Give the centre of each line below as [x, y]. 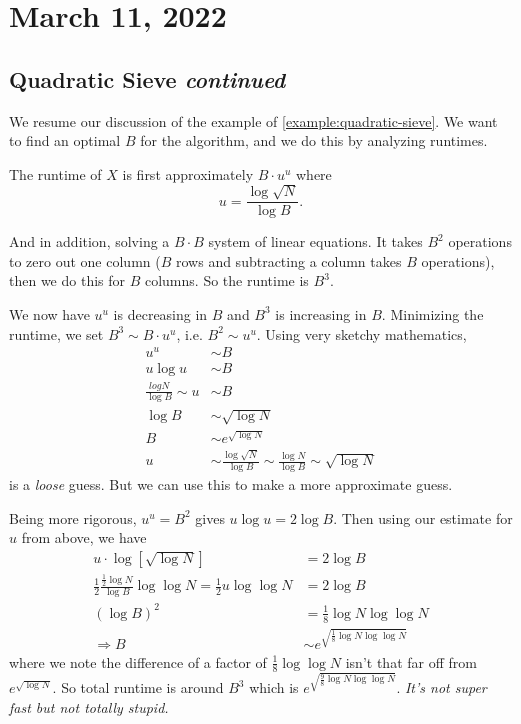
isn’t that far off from [411, 661]
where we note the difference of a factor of [138, 661]
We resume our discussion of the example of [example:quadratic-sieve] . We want [253, 120]
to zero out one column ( [85, 260]
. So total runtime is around [138, 687]
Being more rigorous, [73, 517]
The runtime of [55, 173]
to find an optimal [65, 140]
